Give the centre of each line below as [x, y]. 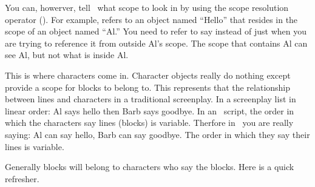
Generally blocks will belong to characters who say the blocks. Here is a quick [150, 167]
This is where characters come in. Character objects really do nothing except [148, 75]
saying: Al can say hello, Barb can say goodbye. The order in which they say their [157, 134]
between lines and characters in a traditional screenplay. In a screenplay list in [151, 99]
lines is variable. [35, 146]
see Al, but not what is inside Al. [67, 55]
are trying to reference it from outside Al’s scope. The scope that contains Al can [156, 43]
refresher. [22, 178]
